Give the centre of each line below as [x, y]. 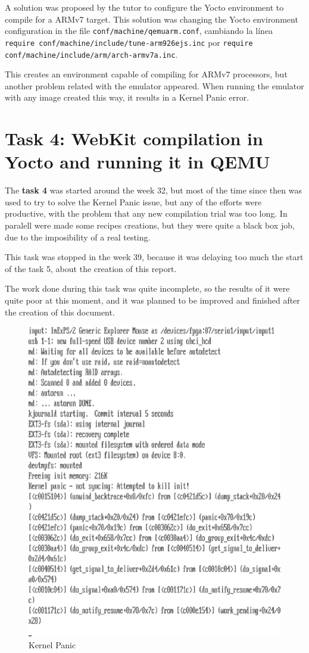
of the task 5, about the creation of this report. [91, 268]
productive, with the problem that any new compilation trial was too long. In [146, 213]
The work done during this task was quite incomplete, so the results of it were [147, 288]
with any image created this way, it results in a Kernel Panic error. [127, 97]
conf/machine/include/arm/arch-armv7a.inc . [91, 54]
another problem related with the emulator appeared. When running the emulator [154, 85]
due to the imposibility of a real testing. [78, 237]
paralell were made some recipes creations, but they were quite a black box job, [150, 225]
